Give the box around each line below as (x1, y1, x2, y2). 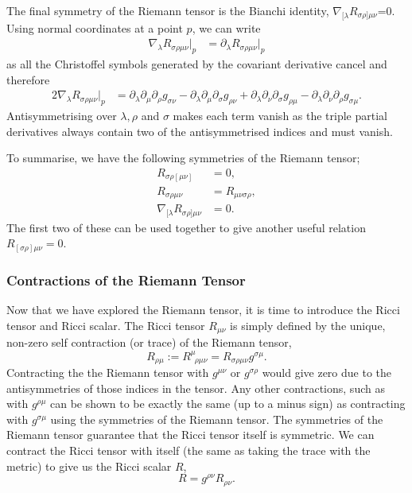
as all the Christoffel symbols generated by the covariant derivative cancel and (6, 56, 387, 72)
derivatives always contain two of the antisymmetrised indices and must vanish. (6, 122, 393, 139)
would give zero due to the (262, 364, 392, 381)
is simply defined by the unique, (230, 316, 386, 333)
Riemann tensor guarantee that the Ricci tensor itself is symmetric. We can (6, 426, 375, 443)
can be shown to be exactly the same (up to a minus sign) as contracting (50, 395, 406, 412)
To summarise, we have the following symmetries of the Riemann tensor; (6, 149, 360, 166)
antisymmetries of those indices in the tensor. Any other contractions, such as (6, 379, 385, 396)
